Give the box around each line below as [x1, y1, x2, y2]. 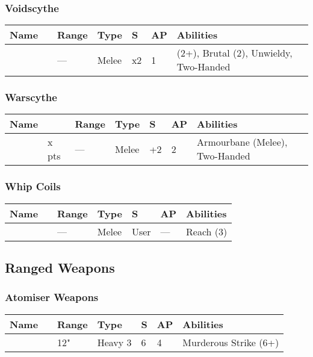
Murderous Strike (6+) [182, 335, 279, 349]
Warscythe [5, 90, 57, 105]
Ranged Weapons [5, 258, 115, 277]
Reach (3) [186, 224, 228, 238]
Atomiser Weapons [5, 290, 99, 305]
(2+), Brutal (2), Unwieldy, [176, 46, 293, 60]
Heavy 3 [97, 335, 132, 349]
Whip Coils [5, 179, 61, 194]
